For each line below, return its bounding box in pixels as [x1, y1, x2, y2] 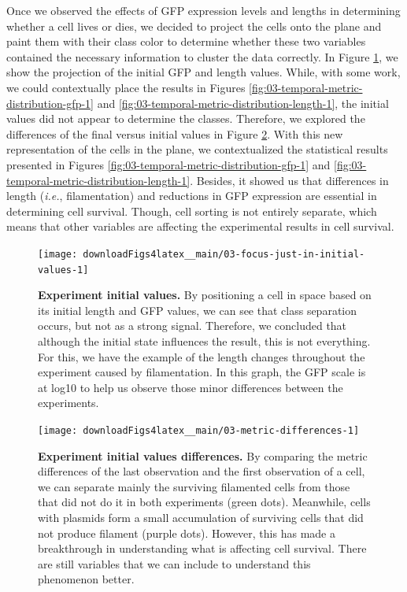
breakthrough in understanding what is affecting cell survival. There [38, 540, 367, 557]
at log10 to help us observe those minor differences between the [38, 379, 343, 395]
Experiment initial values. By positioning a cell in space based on [38, 287, 372, 303]
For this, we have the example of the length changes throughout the [38, 348, 365, 364]
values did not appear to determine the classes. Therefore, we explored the [6, 110, 365, 127]
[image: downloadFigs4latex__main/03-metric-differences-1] [38, 424, 360, 436]
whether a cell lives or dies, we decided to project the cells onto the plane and [6, 17, 382, 34]
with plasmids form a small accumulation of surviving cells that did [38, 509, 364, 525]
